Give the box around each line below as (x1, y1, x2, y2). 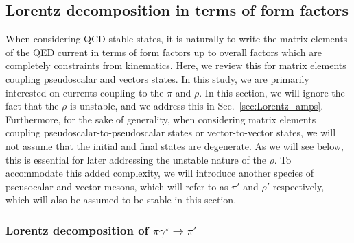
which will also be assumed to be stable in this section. (5, 192, 237, 207)
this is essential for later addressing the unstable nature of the (5, 152, 266, 166)
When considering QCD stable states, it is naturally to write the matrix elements (5, 31, 348, 46)
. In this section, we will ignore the (199, 85, 345, 99)
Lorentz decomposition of (5, 221, 149, 238)
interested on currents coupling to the (5, 85, 164, 99)
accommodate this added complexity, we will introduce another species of (5, 166, 314, 180)
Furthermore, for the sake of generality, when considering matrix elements (5, 112, 316, 126)
